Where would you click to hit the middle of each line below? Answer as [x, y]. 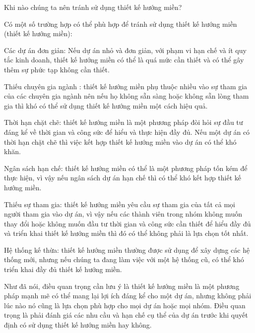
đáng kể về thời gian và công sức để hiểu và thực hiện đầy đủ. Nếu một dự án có [127, 132]
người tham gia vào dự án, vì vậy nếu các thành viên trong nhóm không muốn [123, 214]
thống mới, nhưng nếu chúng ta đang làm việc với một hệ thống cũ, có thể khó [124, 259]
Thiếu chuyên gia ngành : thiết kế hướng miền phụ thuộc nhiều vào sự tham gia [126, 86]
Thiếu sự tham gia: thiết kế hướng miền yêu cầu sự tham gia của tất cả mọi [120, 204]
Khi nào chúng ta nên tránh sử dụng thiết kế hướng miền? [93, 7]
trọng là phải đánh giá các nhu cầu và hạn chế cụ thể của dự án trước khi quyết [126, 315]
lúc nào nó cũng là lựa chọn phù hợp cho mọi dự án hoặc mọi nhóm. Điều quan [125, 305]
